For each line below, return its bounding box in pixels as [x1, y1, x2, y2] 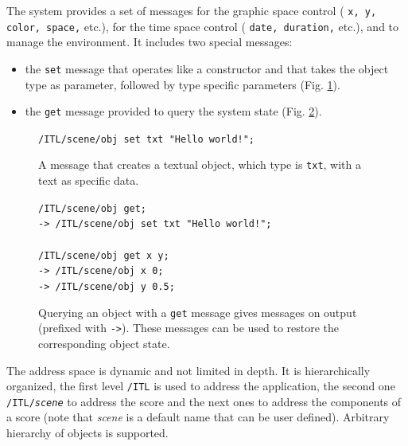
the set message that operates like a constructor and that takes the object [25, 60, 389, 76]
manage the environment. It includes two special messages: [6, 33, 293, 50]
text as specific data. [38, 172, 139, 189]
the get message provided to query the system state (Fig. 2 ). [25, 103, 322, 119]
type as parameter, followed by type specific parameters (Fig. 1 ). [25, 76, 340, 92]
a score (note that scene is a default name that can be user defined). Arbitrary [6, 409, 390, 425]
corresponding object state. [38, 334, 170, 351]
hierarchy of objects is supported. [6, 424, 169, 440]
